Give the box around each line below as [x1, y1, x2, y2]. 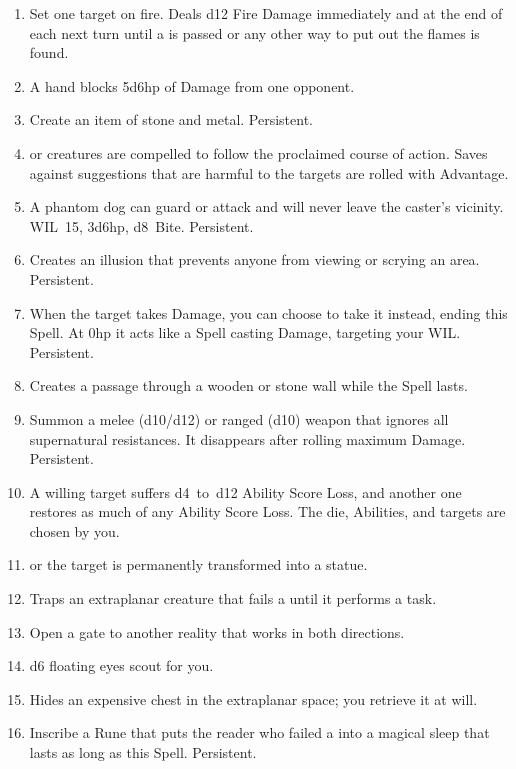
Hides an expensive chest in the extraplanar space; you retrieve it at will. [29, 688, 478, 709]
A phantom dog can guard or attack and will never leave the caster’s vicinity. [29, 196, 504, 217]
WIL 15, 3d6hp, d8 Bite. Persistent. [29, 215, 254, 236]
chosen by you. [29, 520, 120, 541]
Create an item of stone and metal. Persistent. [29, 109, 313, 130]
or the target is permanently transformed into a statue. [29, 554, 368, 575]
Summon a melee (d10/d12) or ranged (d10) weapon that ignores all [29, 408, 449, 429]
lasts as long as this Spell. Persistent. [29, 742, 257, 763]
